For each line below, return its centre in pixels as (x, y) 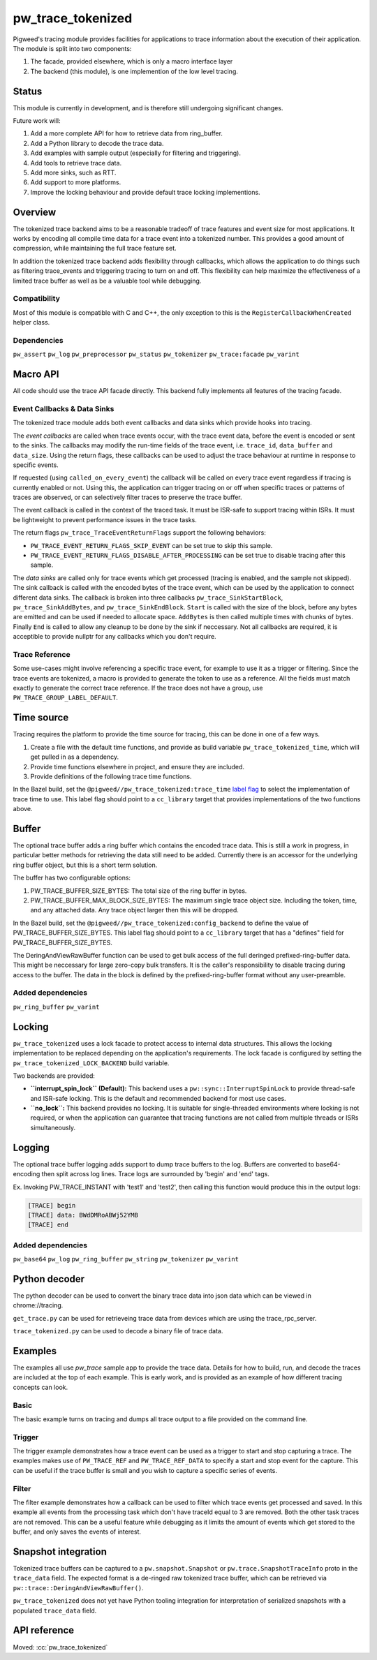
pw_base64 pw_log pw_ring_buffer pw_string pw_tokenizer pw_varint (126, 1259)
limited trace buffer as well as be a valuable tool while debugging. (107, 281)
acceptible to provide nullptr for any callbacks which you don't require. (114, 637)
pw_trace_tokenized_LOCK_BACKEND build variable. (91, 1063)
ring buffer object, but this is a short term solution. (85, 865)
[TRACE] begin (52, 1205)
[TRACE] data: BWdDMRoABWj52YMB (83, 1215)
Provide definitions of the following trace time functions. (111, 776)
